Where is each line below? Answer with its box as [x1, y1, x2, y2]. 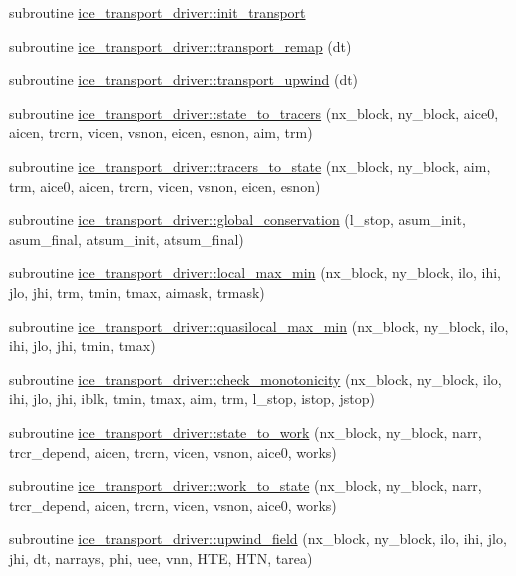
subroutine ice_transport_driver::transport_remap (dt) [9, 35, 352, 56]
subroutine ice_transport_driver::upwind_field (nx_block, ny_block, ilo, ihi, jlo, [9, 528, 507, 549]
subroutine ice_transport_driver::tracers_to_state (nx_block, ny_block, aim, [9, 155, 491, 176]
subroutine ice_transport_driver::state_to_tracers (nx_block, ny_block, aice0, [9, 102, 499, 123]
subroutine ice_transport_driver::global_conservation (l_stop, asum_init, [9, 209, 466, 230]
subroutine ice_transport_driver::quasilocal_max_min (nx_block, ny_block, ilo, [9, 315, 509, 336]
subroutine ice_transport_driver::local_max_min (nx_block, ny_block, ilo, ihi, [9, 262, 502, 283]
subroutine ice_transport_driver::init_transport [9, 2, 306, 22]
